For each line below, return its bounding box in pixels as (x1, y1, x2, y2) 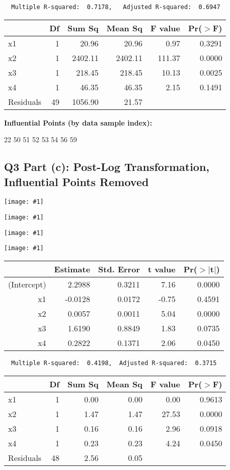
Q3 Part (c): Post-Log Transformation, (4, 159, 210, 174)
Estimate (54, 263, 91, 275)
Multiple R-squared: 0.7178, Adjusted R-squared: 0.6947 (11, 4, 220, 11)
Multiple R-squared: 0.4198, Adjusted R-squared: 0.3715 (11, 360, 217, 367)
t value (147, 263, 176, 275)
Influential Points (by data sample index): (4, 117, 152, 128)
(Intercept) (8, 278, 46, 290)
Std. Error (98, 263, 140, 275)
